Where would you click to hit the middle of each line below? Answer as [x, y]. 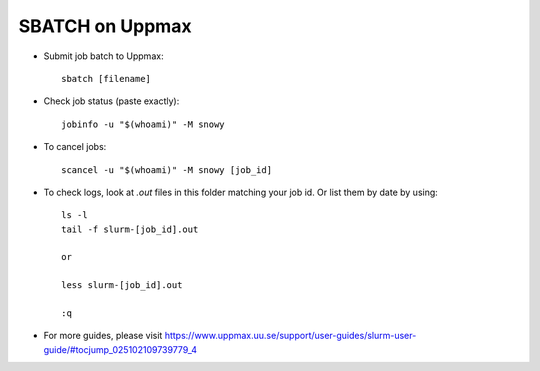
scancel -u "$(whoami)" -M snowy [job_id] [167, 169]
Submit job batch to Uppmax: [103, 56]
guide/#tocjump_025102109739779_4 [120, 349]
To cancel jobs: [75, 147]
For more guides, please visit [103, 336]
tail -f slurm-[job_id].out [130, 229]
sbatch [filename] [106, 78]
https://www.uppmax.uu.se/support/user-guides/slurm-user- [290, 336]
